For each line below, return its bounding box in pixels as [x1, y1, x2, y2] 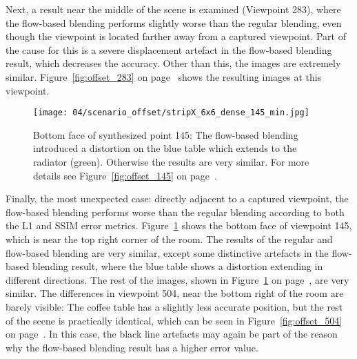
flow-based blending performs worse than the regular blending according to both [6, 204, 345, 219]
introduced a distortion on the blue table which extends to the [33, 141, 297, 155]
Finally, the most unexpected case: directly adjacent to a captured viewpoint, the [6, 191, 349, 206]
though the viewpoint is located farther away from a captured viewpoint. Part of [6, 29, 347, 43]
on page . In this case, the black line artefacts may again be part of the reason [6, 327, 338, 341]
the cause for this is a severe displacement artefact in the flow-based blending [6, 42, 332, 57]
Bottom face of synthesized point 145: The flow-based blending [33, 127, 298, 142]
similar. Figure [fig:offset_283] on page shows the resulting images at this [6, 69, 322, 84]
